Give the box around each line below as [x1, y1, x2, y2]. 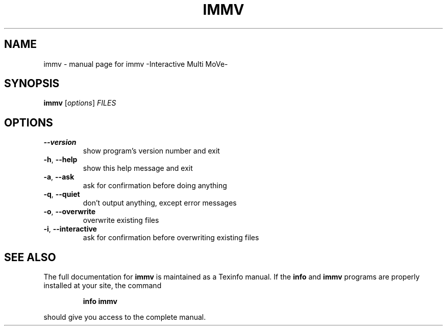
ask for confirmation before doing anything [83, 181, 227, 190]
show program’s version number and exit [83, 146, 220, 156]
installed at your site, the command [43, 281, 162, 290]
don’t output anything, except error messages [83, 198, 237, 208]
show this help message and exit [83, 164, 193, 173]
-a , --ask [43, 172, 74, 182]
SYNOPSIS [4, 77, 60, 90]
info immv [83, 297, 117, 306]
